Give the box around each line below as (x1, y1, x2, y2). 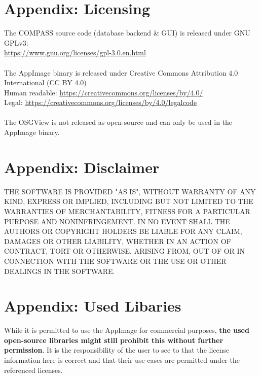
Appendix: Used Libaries (4, 295, 181, 316)
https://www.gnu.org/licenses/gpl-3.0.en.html (4, 47, 146, 58)
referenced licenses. (4, 364, 63, 375)
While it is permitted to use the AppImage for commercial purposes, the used (4, 325, 249, 335)
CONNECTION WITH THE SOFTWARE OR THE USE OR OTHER (4, 255, 227, 266)
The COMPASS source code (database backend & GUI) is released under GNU (4, 27, 250, 38)
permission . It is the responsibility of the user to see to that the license (4, 345, 230, 355)
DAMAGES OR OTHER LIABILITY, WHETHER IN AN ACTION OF (4, 235, 231, 246)
